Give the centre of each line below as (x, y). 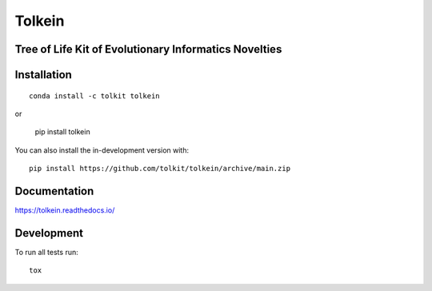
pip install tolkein (63, 132)
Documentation (54, 191)
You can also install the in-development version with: (102, 150)
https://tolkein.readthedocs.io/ (65, 210)
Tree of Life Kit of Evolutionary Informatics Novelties (148, 49)
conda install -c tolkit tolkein (94, 96)
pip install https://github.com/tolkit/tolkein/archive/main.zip (160, 169)
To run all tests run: (47, 252)
